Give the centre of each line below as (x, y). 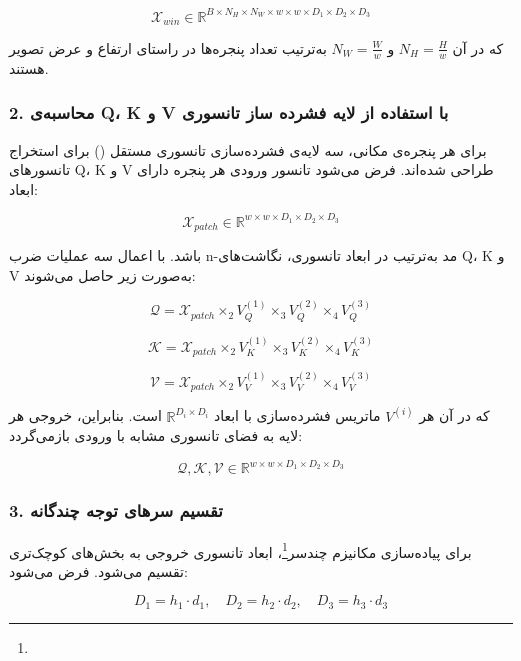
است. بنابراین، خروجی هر (85, 415)
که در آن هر (454, 415)
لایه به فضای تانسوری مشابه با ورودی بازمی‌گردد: (156, 435)
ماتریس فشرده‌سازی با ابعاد (297, 415)
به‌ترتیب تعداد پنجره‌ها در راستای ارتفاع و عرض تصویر (168, 47)
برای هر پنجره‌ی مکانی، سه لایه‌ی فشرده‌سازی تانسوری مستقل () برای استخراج (248, 149)
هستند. (29, 67)
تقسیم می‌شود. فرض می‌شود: (98, 570)
